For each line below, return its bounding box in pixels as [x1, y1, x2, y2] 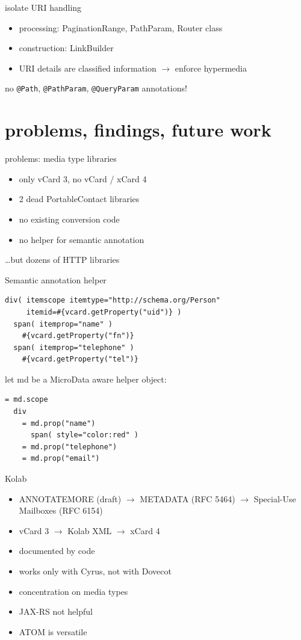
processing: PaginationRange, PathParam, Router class [19, 21, 223, 34]
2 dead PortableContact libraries [19, 192, 140, 205]
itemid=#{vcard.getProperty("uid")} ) [26, 307, 182, 316]
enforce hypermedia [175, 61, 247, 74]
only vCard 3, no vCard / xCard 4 [19, 172, 147, 185]
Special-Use [253, 492, 296, 505]
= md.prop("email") [22, 454, 100, 463]
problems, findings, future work [5, 117, 272, 142]
